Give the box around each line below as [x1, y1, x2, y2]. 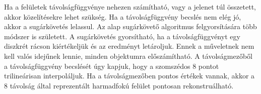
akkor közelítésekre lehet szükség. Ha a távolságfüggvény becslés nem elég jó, [4, 11, 241, 22]
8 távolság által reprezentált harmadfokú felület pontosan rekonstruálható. [4, 80, 234, 90]
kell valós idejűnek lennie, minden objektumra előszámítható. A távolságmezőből [4, 50, 252, 61]
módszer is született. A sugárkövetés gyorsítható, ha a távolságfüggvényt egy [4, 31, 240, 41]
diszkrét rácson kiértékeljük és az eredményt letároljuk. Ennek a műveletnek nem [4, 41, 254, 51]
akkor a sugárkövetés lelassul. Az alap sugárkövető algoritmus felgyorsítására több [4, 21, 257, 32]
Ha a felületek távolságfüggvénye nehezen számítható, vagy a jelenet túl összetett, [4, 2, 256, 12]
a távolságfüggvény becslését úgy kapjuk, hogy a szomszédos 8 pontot [4, 60, 219, 71]
